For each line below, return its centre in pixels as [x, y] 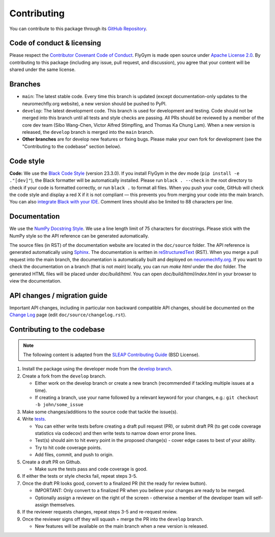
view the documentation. [35, 281]
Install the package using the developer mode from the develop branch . [97, 369]
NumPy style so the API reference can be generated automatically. [79, 236]
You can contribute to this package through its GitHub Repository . [78, 29]
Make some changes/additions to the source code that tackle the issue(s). [100, 412]
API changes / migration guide [59, 296]
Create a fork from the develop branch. [64, 376]
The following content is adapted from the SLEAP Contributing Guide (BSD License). [111, 355]
